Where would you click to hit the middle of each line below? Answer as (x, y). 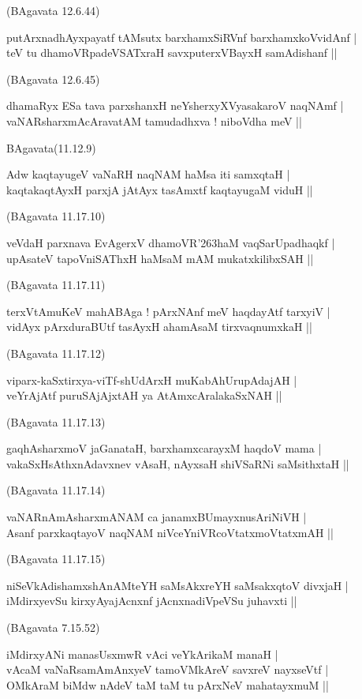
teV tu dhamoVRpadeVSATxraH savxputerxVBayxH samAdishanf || (172, 53)
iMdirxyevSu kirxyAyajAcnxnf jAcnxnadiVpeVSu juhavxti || (152, 601)
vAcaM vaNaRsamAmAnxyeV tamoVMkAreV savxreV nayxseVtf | (168, 669)
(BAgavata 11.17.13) (56, 421)
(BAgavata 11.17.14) (56, 490)
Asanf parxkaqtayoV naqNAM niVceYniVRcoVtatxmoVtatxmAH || (170, 532)
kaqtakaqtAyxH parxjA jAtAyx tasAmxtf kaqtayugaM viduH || (160, 189)
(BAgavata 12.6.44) (53, 10)
